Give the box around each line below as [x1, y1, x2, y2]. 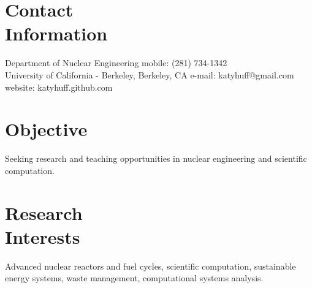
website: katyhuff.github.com [5, 80, 113, 93]
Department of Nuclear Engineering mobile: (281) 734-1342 [5, 56, 227, 69]
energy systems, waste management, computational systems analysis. [5, 271, 264, 284]
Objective [5, 116, 88, 142]
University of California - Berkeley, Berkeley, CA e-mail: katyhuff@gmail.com [5, 68, 294, 81]
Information [5, 21, 108, 46]
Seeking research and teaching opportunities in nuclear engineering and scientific [5, 152, 307, 165]
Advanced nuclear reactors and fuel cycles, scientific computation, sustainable [5, 259, 296, 272]
